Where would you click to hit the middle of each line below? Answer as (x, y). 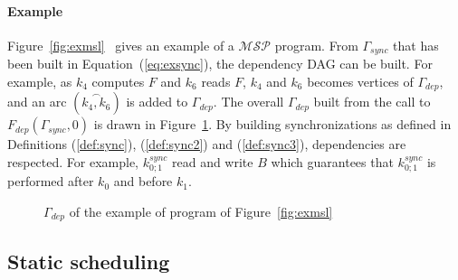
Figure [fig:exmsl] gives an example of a (121, 45)
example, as (40, 81)
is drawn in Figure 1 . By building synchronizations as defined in (272, 124)
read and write (212, 161)
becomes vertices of (360, 81)
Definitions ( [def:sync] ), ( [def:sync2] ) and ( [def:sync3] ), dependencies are (207, 144)
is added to (157, 102)
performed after (51, 181)
